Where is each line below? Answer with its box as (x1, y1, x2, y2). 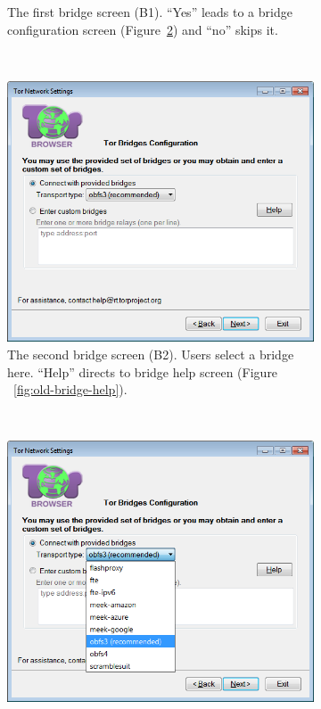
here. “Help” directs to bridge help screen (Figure (7, 362, 278, 381)
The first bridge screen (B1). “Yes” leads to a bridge (7, 3, 292, 21)
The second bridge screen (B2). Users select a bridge (7, 344, 294, 363)
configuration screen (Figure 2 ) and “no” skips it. (7, 20, 278, 38)
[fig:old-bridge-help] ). (13, 380, 128, 399)
